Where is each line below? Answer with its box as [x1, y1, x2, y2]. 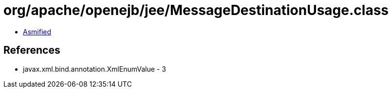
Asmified [23, 27, 52, 36]
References [3, 44, 60, 57]
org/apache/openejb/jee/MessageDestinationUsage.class [3, 2, 389, 18]
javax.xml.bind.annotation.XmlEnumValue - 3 [23, 64, 166, 73]
